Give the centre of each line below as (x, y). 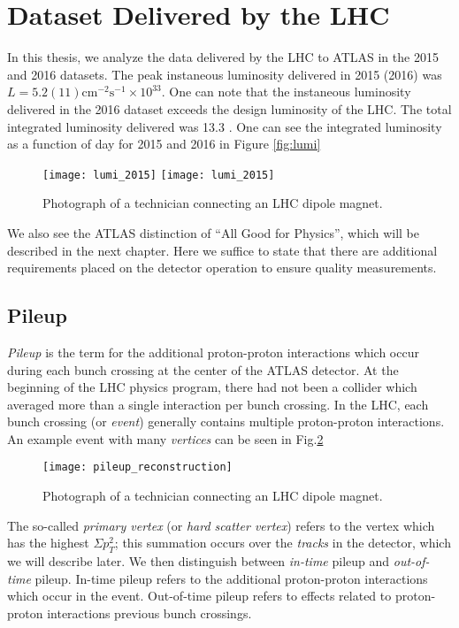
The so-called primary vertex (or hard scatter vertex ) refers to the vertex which (221, 525)
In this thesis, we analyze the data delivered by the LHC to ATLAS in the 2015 (223, 57)
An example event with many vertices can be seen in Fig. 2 (165, 438)
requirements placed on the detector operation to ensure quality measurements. (222, 268)
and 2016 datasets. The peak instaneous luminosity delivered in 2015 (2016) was (225, 74)
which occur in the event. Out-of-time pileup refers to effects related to (199, 596)
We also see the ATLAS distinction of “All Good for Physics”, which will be (214, 232)
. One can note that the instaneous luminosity (286, 92)
